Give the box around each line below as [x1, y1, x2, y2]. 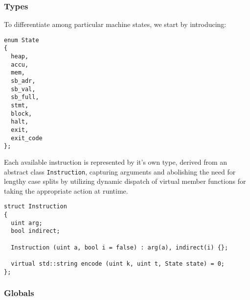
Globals [4, 287, 34, 299]
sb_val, [11, 85, 36, 93]
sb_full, [11, 94, 39, 101]
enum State [4, 36, 39, 44]
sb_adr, [11, 77, 36, 85]
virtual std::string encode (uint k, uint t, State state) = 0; [11, 260, 225, 268]
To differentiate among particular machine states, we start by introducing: [4, 19, 227, 29]
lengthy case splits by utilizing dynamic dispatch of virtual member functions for [4, 176, 246, 186]
